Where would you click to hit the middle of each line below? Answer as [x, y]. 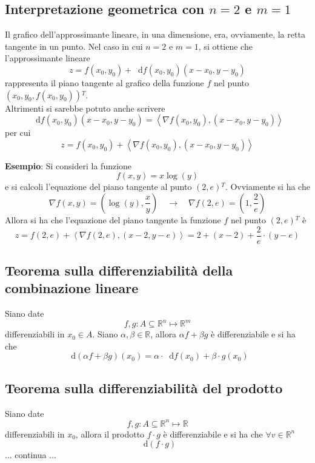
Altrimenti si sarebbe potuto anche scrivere [85, 108]
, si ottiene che [225, 46]
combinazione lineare [72, 288]
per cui [18, 133]
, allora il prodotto [110, 434]
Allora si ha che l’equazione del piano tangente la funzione [113, 219]
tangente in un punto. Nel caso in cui [74, 46]
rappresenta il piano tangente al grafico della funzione [104, 82]
